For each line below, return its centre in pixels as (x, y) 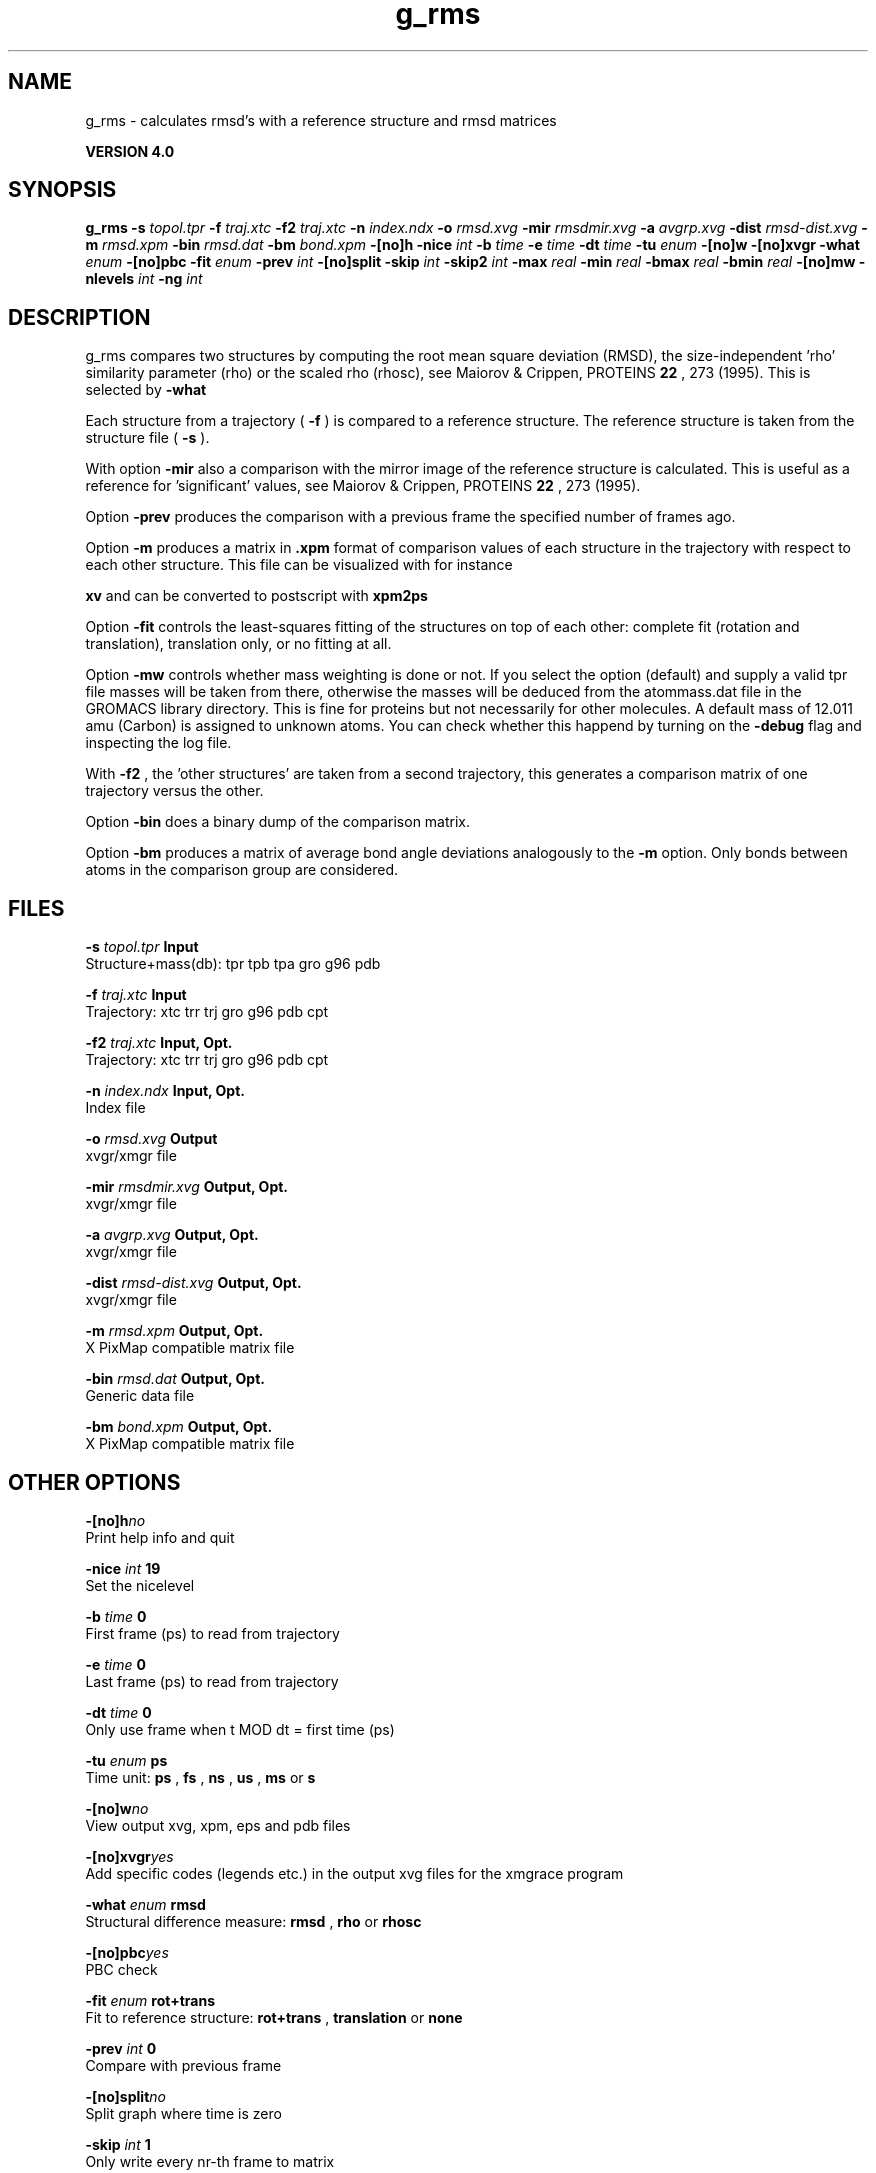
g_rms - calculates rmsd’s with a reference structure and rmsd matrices (321, 120)
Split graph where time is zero (183, 2113)
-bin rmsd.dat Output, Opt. (175, 1379)
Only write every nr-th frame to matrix (210, 2161)
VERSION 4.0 (130, 151)
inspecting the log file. (158, 743)
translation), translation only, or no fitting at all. (238, 644)
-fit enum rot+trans (150, 2000)
